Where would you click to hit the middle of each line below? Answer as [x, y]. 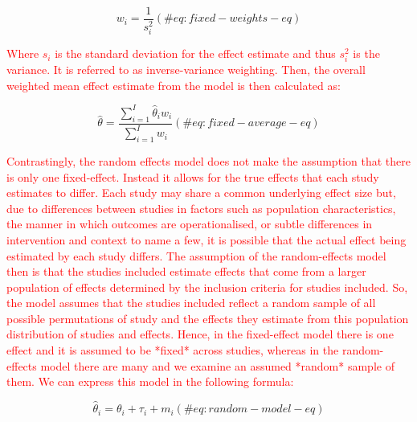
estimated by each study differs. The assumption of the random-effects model [196, 255]
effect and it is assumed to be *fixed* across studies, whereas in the [173, 350]
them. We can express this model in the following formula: [150, 381]
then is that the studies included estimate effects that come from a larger [186, 271]
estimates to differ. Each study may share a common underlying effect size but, [201, 193]
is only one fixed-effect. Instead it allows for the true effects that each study [193, 176]
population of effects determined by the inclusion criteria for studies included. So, [207, 287]
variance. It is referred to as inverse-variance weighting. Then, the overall [186, 70]
